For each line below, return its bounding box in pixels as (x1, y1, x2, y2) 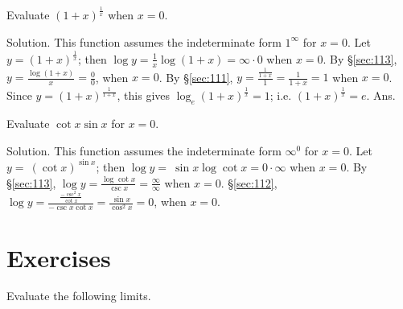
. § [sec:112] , (220, 174, 278, 191)
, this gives (117, 87, 171, 104)
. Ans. (366, 87, 396, 104)
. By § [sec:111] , (158, 68, 233, 85)
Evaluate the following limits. (6, 287, 151, 304)
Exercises (6, 241, 111, 274)
